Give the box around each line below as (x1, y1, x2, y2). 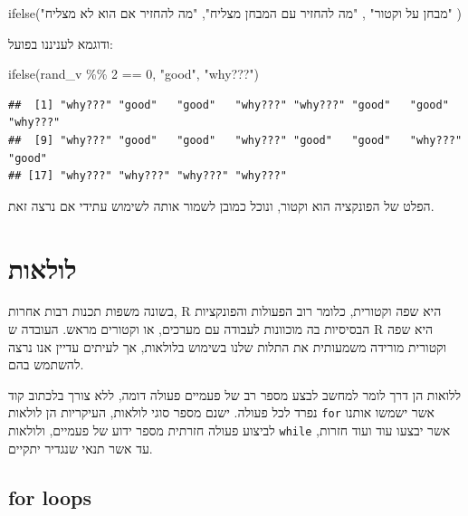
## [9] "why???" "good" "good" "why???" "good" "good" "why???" (8, 133, 463, 147)
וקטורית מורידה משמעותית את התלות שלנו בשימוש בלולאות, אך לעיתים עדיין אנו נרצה (8, 337, 447, 356)
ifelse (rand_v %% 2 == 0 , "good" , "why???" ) (8, 64, 260, 83)
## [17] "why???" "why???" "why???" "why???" (8, 169, 287, 183)
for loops (8, 483, 91, 511)
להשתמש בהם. (8, 355, 84, 374)
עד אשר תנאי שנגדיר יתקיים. (8, 438, 153, 457)
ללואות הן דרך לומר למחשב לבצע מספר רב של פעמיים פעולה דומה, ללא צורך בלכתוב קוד (8, 385, 462, 404)
